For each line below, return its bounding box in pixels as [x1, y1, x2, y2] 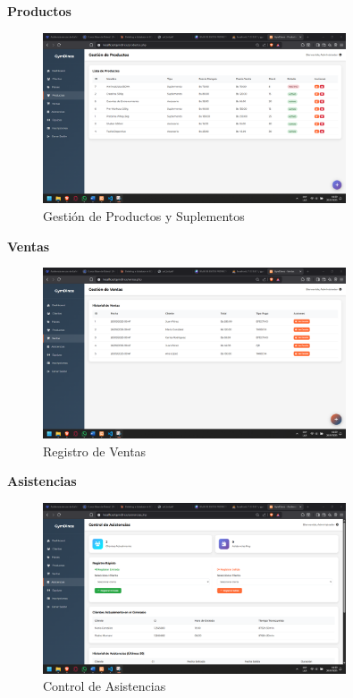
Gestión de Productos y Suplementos [43, 206, 245, 225]
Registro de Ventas [43, 441, 147, 460]
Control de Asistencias [43, 677, 166, 695]
